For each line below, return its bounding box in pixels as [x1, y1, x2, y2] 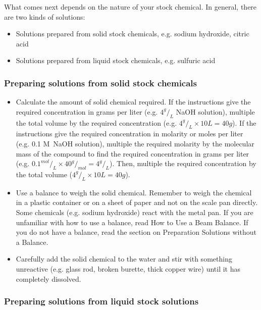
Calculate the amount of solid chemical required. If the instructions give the [16, 96, 251, 107]
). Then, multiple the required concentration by [110, 158, 256, 169]
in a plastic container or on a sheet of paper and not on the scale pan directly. [16, 197, 258, 208]
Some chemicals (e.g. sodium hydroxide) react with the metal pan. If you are [16, 206, 253, 217]
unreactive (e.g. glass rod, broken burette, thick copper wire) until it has [16, 263, 241, 274]
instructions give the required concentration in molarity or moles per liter [16, 128, 243, 139]
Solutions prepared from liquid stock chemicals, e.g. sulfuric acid [16, 55, 216, 66]
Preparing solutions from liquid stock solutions [4, 295, 199, 307]
